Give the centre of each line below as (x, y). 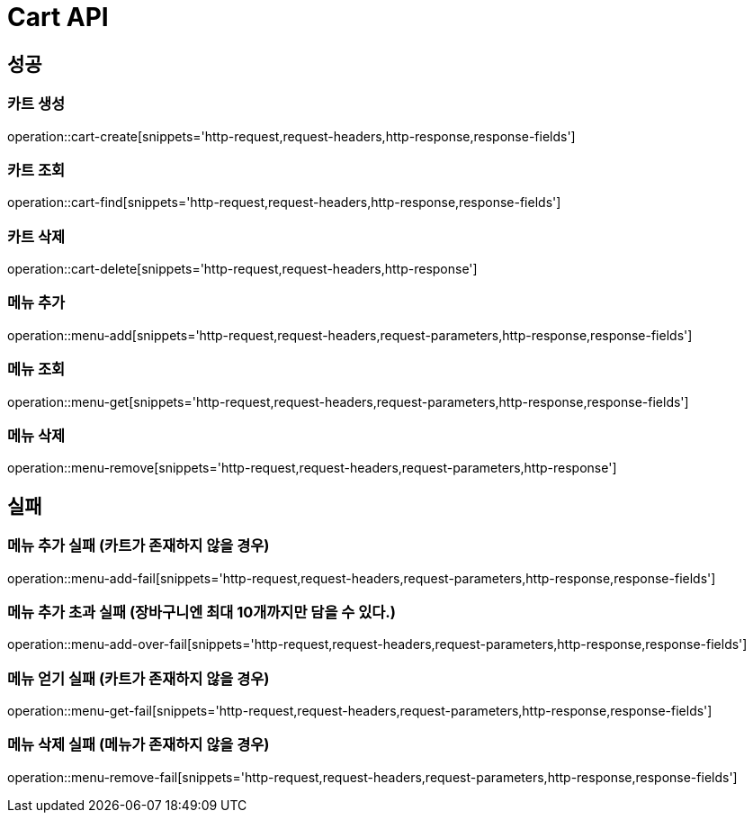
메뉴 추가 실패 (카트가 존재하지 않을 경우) (139, 546)
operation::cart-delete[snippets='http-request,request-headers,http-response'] (242, 269)
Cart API (58, 17)
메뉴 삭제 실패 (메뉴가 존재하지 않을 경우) (139, 745)
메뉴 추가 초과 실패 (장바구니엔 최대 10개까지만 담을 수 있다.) (202, 612)
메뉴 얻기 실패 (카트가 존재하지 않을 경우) (139, 678)
